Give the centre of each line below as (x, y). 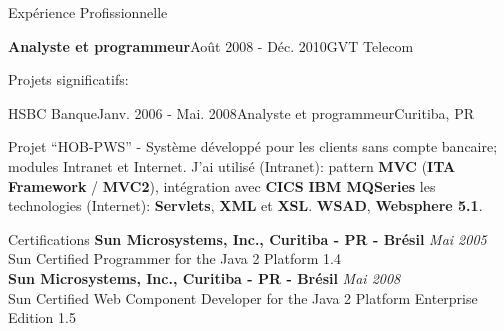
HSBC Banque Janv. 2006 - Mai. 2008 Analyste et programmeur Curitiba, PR (241, 112)
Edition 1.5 (42, 317)
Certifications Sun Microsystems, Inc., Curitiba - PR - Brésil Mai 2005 (247, 238)
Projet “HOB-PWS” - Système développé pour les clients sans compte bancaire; (253, 146)
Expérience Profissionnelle (88, 12)
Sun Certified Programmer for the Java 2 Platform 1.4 (174, 258)
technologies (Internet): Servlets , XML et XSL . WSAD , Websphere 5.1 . (245, 205)
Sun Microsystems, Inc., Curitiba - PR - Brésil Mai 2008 (204, 277)
